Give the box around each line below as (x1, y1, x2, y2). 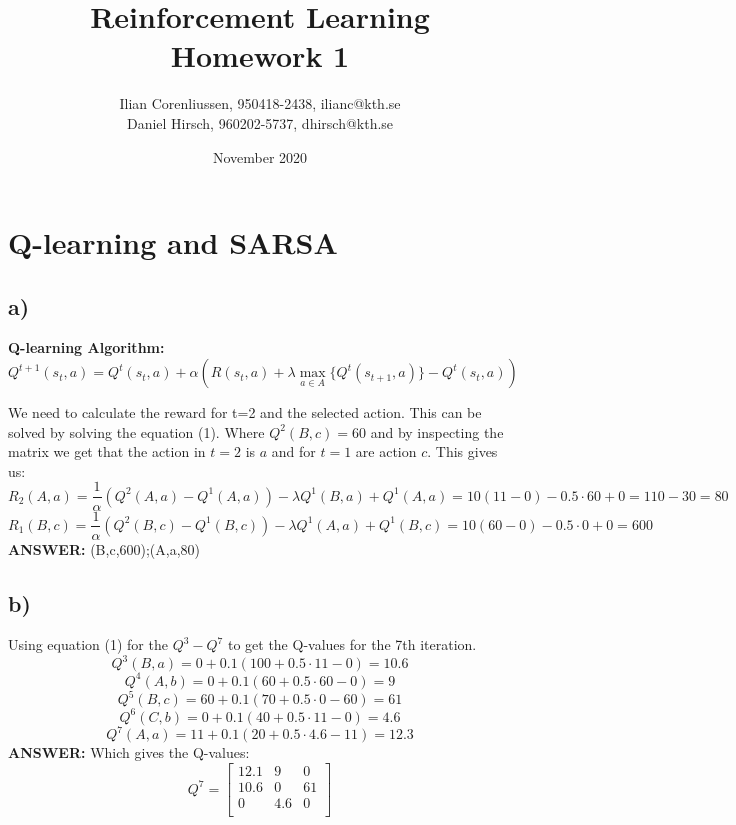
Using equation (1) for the (8, 634, 168, 655)
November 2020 (212, 146, 308, 167)
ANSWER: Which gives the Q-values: (8, 742, 250, 763)
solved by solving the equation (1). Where (8, 421, 265, 442)
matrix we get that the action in (8, 441, 206, 462)
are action (355, 441, 417, 462)
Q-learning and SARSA (8, 222, 338, 263)
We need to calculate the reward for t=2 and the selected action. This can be (8, 402, 482, 423)
